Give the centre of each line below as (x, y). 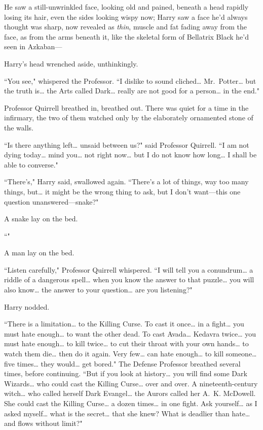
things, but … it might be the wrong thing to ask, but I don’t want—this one (122, 191)
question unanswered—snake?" (51, 201)
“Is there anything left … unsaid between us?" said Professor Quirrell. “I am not (127, 144)
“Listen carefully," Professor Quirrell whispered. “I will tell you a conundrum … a (129, 269)
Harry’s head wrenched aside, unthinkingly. (71, 63)
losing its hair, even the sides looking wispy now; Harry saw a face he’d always (126, 16)
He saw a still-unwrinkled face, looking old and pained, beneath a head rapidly (126, 7)
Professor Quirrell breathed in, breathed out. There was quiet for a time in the (126, 107)
